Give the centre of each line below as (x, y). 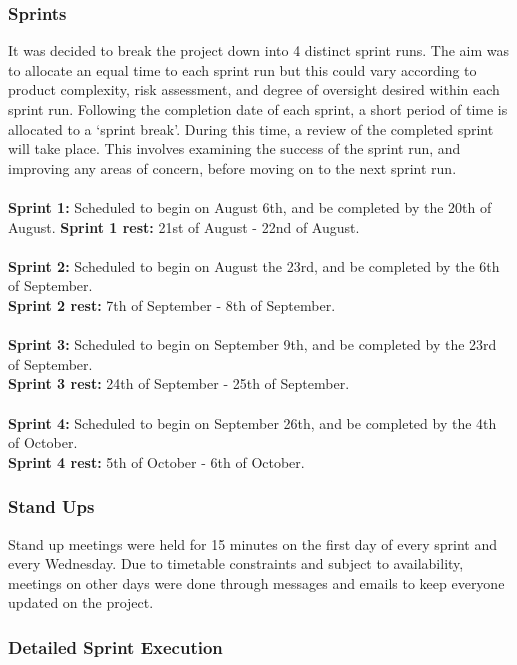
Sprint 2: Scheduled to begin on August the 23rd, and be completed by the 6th (254, 265)
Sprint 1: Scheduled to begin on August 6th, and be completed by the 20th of (250, 206)
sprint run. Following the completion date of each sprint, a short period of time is (258, 109)
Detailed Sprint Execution (115, 646)
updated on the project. (81, 602)
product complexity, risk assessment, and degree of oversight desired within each (254, 89)
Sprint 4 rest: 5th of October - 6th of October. (156, 461)
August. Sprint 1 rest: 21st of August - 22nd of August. (184, 226)
